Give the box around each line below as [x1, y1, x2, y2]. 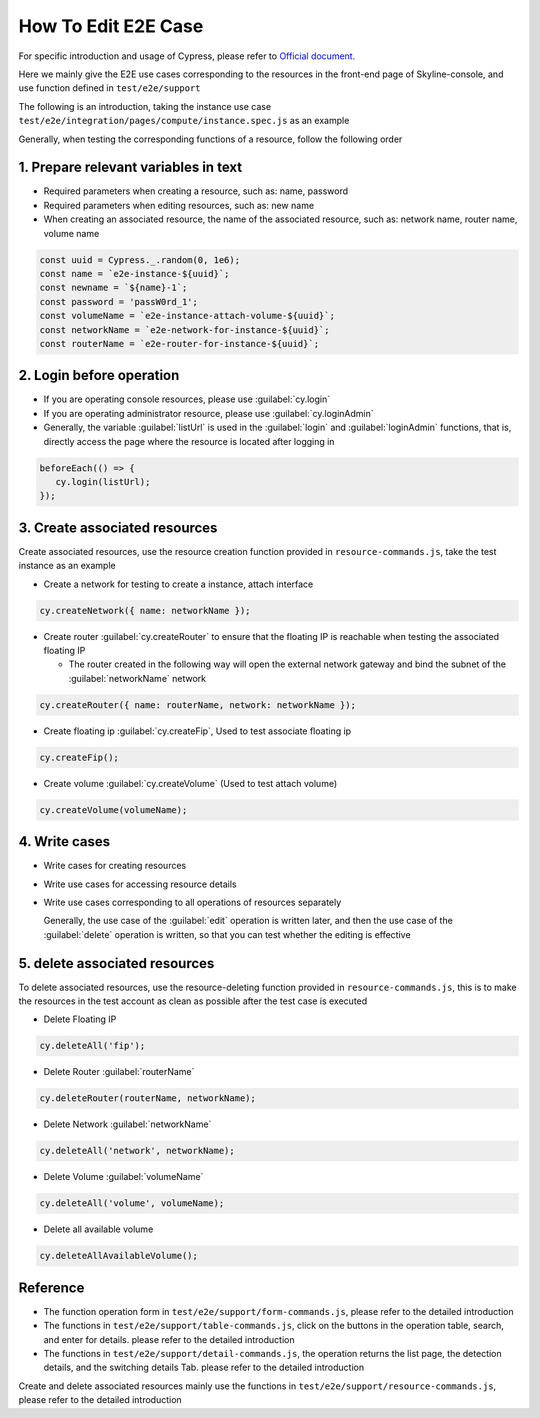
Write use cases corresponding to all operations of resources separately [43, 896, 342, 908]
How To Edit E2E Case [18, 15, 204, 37]
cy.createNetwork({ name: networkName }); [39, 605, 251, 616]
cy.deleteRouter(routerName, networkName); [39, 1093, 257, 1104]
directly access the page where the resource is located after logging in [43, 435, 335, 447]
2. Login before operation [18, 367, 180, 384]
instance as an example [18, 560, 116, 572]
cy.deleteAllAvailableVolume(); [39, 1250, 199, 1262]
